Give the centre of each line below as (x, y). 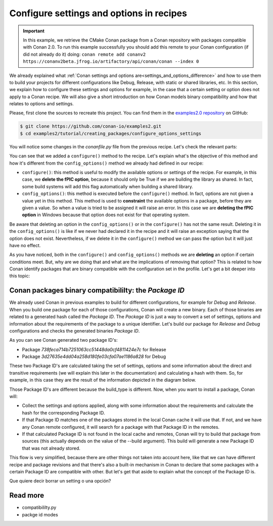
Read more (27, 495)
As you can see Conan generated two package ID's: (64, 340)
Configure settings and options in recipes (98, 13)
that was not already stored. (51, 448)
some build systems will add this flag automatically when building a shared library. (107, 186)
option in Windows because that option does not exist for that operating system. (106, 215)
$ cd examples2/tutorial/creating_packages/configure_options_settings (111, 133)
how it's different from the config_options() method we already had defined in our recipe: (106, 163)
